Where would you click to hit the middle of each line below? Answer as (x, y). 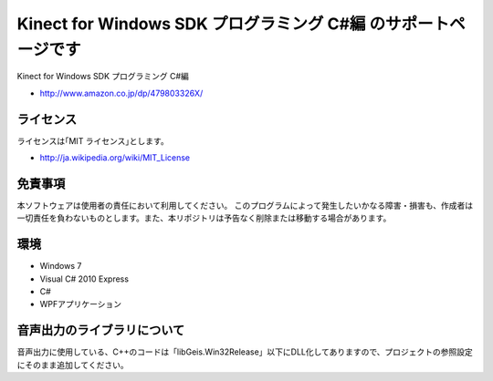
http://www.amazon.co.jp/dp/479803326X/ (121, 93)
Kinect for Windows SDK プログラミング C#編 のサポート (233, 24)
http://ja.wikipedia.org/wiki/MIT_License (115, 158)
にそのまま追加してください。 (73, 365)
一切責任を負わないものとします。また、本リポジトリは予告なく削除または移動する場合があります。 (204, 218)
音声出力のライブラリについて (101, 330)
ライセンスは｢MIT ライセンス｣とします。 (93, 140)
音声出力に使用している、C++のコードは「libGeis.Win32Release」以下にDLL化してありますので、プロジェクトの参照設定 (245, 352)
